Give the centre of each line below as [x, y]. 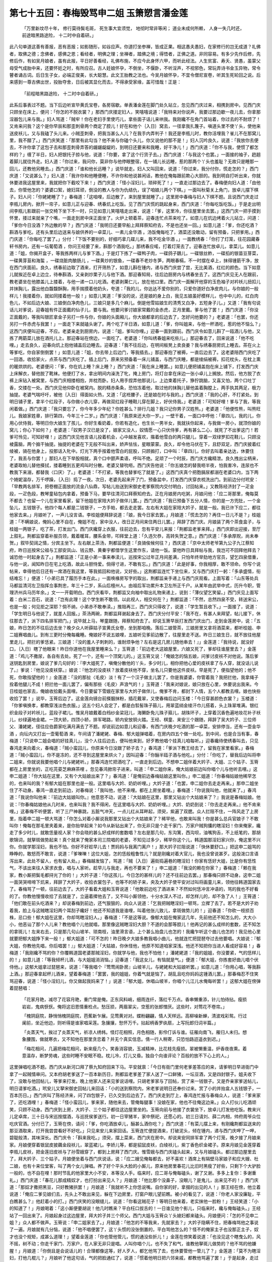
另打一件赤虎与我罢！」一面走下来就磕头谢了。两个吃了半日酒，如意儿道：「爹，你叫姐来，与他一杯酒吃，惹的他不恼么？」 [135, 324]
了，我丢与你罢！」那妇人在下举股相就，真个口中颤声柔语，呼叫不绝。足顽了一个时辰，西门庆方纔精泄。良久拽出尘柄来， [135, 458]
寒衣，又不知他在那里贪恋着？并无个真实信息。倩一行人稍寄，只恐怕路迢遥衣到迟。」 [135, 1039]
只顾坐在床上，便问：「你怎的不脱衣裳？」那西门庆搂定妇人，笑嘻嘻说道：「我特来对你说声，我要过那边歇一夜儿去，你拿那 [135, 112]
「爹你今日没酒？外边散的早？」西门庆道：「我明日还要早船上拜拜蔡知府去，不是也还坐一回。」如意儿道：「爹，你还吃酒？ [134, 225]
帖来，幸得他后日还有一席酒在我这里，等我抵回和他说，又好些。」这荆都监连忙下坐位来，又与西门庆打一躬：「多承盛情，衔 [135, 571]
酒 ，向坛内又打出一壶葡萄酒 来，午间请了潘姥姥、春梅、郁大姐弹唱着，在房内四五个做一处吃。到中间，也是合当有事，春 [134, 733]
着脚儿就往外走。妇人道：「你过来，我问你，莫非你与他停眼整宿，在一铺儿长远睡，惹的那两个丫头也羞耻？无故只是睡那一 [134, 162]
